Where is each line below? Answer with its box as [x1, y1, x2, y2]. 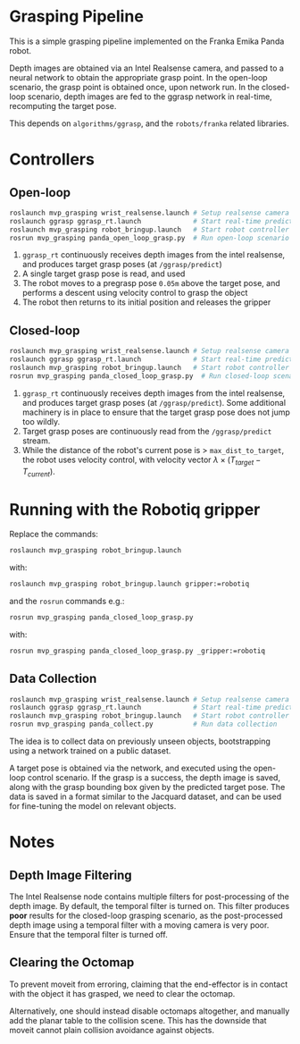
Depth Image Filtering [9, 867, 132, 882]
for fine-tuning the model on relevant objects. [9, 801, 177, 812]
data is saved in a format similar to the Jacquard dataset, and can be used [9, 791, 282, 802]
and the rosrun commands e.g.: [9, 596, 125, 607]
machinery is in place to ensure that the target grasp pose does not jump [21, 407, 290, 417]
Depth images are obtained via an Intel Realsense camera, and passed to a [9, 63, 284, 73]
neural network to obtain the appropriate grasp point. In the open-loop [9, 72, 268, 82]
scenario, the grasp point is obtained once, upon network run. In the [9, 81, 261, 92]
